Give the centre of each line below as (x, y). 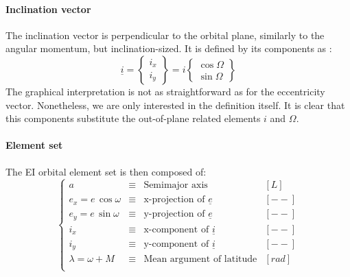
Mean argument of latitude (200, 260)
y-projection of (174, 214)
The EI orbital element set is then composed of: (106, 171)
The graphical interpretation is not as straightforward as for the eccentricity (165, 91)
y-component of (176, 244)
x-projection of (174, 200)
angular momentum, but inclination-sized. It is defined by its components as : (169, 48)
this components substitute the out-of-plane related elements (133, 118)
